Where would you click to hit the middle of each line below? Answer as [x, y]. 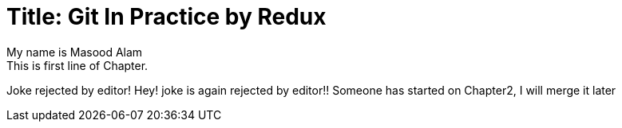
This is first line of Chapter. [77, 65]
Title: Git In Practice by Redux [166, 17]
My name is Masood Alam [75, 52]
